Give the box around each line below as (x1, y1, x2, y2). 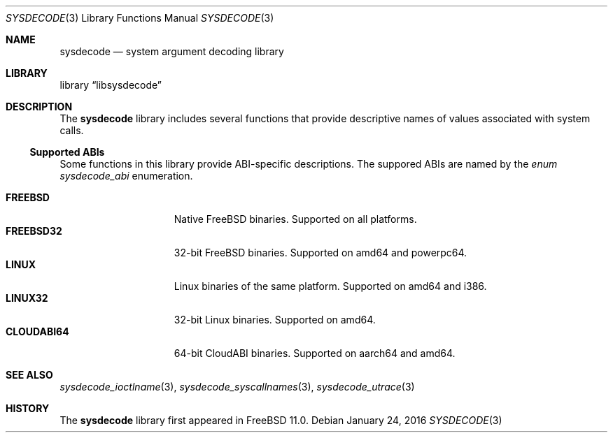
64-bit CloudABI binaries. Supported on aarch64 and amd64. (174, 347, 456, 359)
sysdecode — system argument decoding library (59, 45, 284, 57)
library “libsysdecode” (59, 79, 162, 91)
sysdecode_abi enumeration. (59, 170, 193, 182)
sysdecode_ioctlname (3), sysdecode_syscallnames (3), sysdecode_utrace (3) (59, 381, 415, 393)
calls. (59, 124, 84, 136)
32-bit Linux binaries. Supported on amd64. (174, 314, 376, 326)
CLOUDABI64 (6, 326, 69, 337)
